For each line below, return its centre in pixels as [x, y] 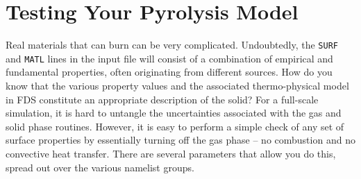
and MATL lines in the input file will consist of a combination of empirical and [169, 58]
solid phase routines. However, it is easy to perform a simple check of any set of [175, 126]
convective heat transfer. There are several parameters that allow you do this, [171, 153]
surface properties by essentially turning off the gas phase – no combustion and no [180, 140]
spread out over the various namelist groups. [100, 167]
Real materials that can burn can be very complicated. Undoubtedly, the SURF [172, 45]
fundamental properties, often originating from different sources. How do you [169, 72]
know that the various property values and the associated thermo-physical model [177, 86]
